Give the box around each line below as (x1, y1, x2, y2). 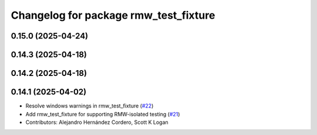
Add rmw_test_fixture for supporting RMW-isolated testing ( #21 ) (25, 110, 180, 117)
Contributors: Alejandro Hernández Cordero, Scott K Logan (25, 119, 168, 126)
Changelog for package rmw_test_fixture (11, 9, 215, 22)
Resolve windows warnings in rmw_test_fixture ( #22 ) (25, 102, 154, 109)
